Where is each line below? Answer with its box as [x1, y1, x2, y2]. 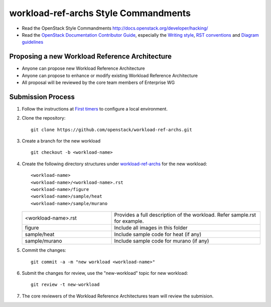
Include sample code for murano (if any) [114, 238, 209, 245]
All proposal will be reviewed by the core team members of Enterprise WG [22, 79, 175, 85]
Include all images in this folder [114, 224, 188, 231]
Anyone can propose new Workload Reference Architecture [22, 65, 145, 71]
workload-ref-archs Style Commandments [9, 8, 191, 19]
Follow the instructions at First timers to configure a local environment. [22, 106, 168, 112]
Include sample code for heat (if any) [114, 231, 202, 238]
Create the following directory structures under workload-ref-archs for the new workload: [22, 161, 207, 167]
